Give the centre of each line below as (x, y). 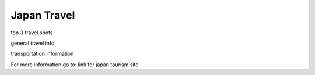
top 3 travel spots (32, 33)
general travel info (33, 43)
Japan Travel (43, 15)
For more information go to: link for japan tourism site (75, 65)
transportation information (42, 54)
